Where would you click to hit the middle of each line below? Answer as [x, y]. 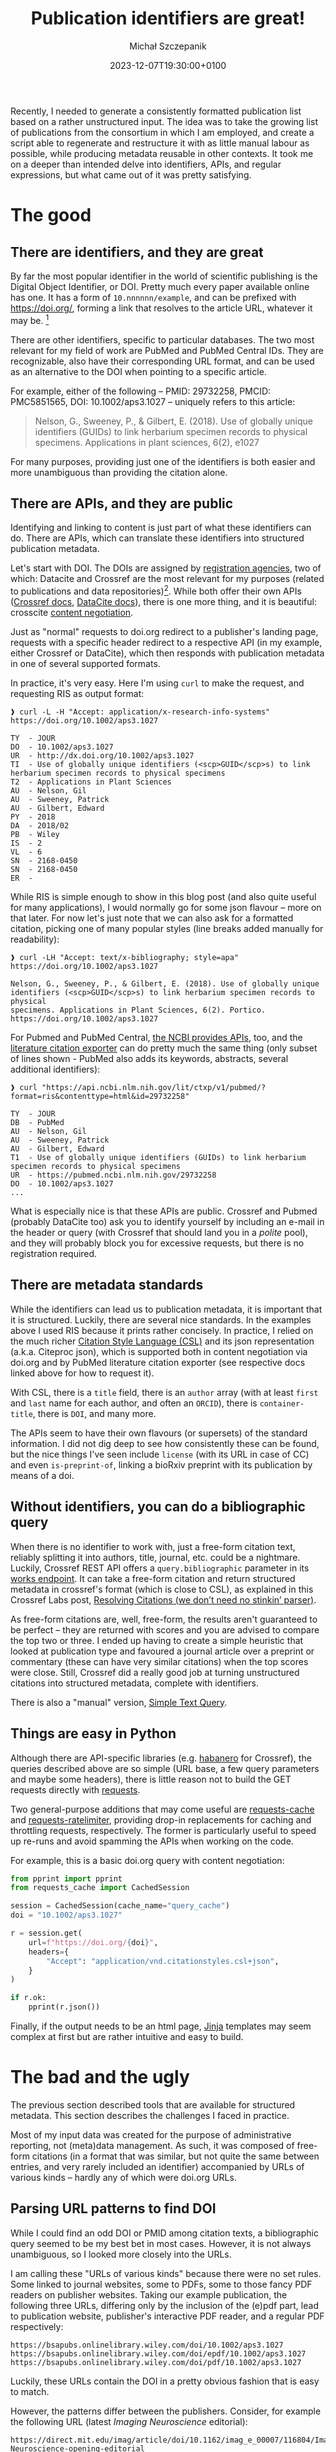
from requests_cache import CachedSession [100, 1888]
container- [282, 1403]
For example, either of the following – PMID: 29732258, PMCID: [141, 391]
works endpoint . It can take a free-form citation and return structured [153, 1578]
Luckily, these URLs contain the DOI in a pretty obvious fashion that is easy [165, 2381]
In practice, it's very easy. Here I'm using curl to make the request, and [157, 683]
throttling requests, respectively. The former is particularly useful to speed [163, 1830]
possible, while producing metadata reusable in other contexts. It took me [162, 153]
